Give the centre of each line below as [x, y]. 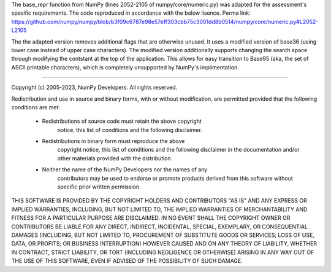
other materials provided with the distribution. [115, 158]
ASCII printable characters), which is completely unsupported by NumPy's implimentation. [125, 67]
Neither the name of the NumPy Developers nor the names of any [125, 169]
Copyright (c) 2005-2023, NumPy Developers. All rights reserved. [94, 87]
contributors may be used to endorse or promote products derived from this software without [175, 178]
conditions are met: [36, 107]
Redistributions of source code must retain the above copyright [122, 121]
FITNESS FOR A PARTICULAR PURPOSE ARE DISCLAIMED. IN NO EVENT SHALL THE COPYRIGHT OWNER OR [151, 218]
